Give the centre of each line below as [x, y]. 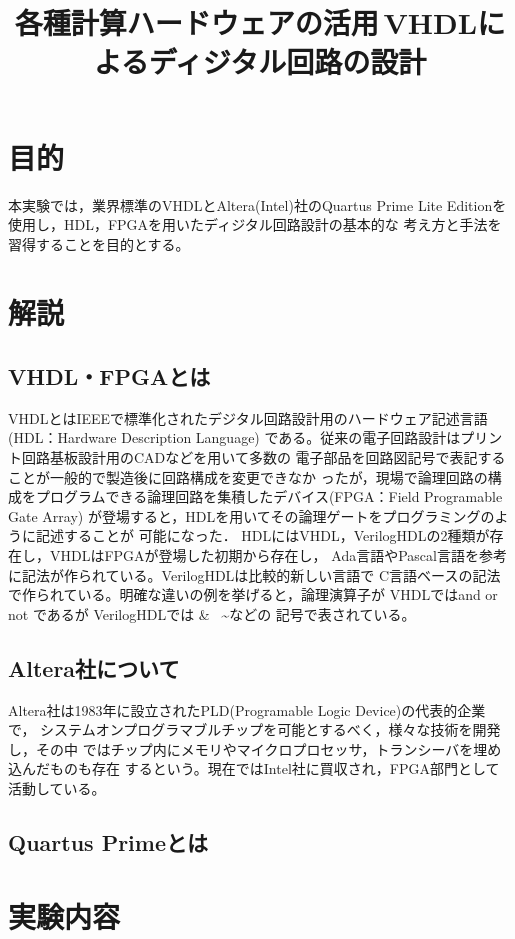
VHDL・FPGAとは [109, 376]
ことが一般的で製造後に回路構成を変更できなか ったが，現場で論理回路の [248, 476]
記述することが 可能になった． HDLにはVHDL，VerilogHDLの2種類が [262, 535]
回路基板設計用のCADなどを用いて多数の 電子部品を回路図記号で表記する [263, 457]
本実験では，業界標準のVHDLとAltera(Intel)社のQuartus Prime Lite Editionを [257, 204]
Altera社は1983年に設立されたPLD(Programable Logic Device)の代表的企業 [247, 709]
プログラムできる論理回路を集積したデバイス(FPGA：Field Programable [269, 496]
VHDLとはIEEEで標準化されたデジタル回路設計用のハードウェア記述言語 [248, 417]
